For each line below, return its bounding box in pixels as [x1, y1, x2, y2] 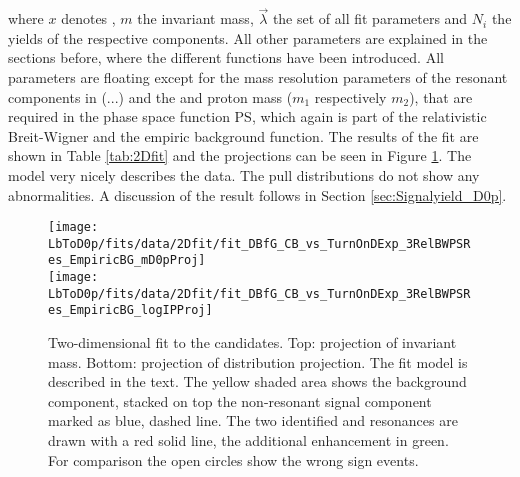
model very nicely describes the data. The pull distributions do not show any [8, 164, 480, 185]
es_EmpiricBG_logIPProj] [48, 303, 213, 318]
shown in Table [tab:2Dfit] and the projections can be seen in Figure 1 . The [8, 145, 472, 166]
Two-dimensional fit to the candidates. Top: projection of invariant [48, 332, 457, 353]
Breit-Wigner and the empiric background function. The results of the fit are [8, 125, 479, 146]
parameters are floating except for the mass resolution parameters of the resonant [8, 67, 508, 87]
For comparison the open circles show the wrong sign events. [48, 449, 419, 470]
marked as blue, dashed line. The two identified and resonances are [48, 410, 458, 431]
